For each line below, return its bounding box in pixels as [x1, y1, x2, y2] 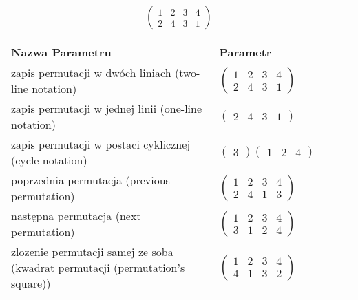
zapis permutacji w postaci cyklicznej [11, 136, 191, 153]
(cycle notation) [11, 152, 87, 169]
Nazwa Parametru [11, 44, 112, 61]
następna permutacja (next [11, 208, 141, 224]
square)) [11, 275, 51, 292]
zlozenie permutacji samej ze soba [11, 244, 173, 260]
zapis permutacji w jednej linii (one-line [11, 100, 202, 117]
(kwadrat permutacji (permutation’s [11, 259, 185, 276]
